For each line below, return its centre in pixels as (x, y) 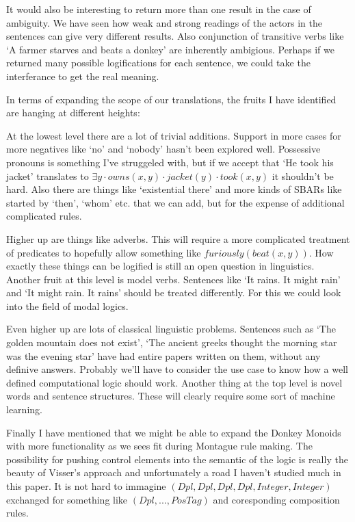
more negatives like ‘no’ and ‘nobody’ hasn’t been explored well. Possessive (163, 149)
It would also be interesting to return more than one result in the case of (159, 9)
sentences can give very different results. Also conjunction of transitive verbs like (175, 36)
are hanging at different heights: (73, 113)
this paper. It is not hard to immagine (86, 486)
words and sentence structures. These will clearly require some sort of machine (171, 396)
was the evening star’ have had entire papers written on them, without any (163, 355)
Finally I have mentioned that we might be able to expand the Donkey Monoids (174, 432)
